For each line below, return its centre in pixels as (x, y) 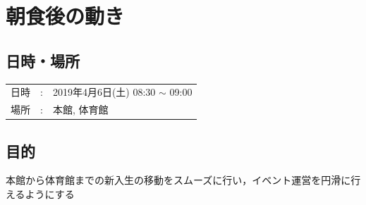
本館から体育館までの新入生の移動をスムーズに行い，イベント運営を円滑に (178, 180)
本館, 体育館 (80, 110)
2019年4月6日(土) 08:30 (104, 92)
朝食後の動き (65, 16)
